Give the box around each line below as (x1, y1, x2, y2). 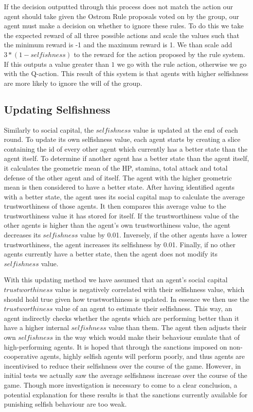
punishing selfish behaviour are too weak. (4, 399, 127, 409)
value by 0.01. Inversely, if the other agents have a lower (80, 230, 248, 240)
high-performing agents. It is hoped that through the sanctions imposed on (4, 341, 227, 352)
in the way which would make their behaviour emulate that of (55, 332, 240, 342)
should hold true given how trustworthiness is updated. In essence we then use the (4, 294, 249, 304)
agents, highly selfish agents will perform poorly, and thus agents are (40, 351, 245, 361)
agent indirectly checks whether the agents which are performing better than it (4, 313, 239, 323)
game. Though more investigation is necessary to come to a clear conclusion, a (4, 379, 237, 390)
